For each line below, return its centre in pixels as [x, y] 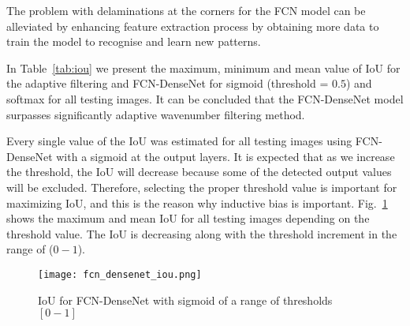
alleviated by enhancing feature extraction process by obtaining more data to [193, 26]
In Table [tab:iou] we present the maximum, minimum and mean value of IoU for [203, 67]
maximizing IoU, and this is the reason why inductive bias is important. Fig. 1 [197, 202]
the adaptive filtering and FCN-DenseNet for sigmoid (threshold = [168, 83]
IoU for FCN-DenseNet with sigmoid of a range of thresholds [185, 300]
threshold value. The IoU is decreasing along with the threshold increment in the [202, 233]
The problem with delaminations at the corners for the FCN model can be [186, 10]
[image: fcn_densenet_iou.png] [120, 274]
